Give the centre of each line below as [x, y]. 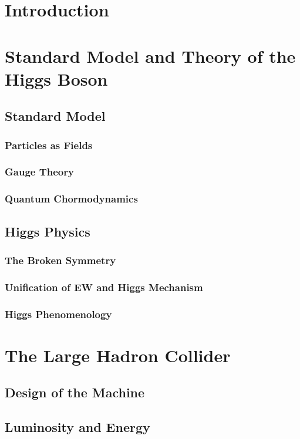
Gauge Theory [39, 172]
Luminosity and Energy [77, 427]
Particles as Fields [49, 145]
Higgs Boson [56, 78]
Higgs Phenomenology [58, 314]
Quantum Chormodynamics [71, 199]
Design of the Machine [75, 392]
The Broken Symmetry [60, 260]
